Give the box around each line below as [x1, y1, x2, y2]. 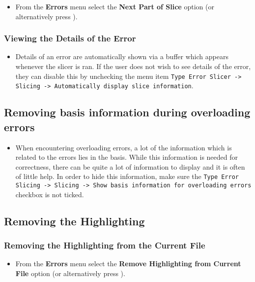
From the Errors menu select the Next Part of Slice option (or [15, 1, 214, 11]
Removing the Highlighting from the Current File [4, 239, 205, 251]
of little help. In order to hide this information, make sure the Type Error [15, 171, 239, 181]
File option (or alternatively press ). [15, 268, 125, 278]
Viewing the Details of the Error [4, 32, 136, 44]
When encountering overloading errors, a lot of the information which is [15, 142, 232, 152]
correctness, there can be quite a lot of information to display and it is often [15, 161, 245, 172]
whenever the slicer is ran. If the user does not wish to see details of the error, [15, 61, 251, 71]
